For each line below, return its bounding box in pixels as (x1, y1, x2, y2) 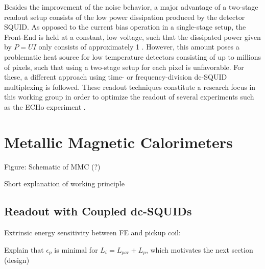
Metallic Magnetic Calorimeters (4, 131, 233, 152)
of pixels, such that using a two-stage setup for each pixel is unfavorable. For (4, 61, 244, 72)
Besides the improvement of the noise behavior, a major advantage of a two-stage (4, 2, 258, 12)
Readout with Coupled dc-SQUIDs (4, 203, 192, 219)
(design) (4, 255, 30, 265)
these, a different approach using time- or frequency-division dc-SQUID (4, 71, 227, 82)
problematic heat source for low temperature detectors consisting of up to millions (4, 51, 261, 62)
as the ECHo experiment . (4, 101, 86, 112)
